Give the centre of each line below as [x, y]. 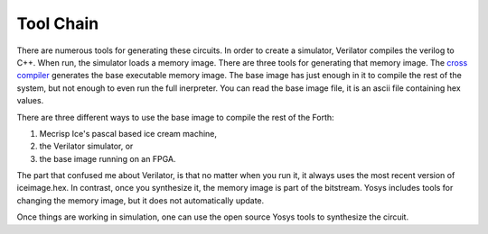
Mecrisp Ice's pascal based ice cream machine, [128, 133]
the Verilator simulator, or [86, 146]
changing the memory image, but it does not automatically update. [141, 200]
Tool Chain [58, 23]
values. [30, 101]
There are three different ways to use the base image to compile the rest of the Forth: [175, 117]
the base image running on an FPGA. [108, 158]
